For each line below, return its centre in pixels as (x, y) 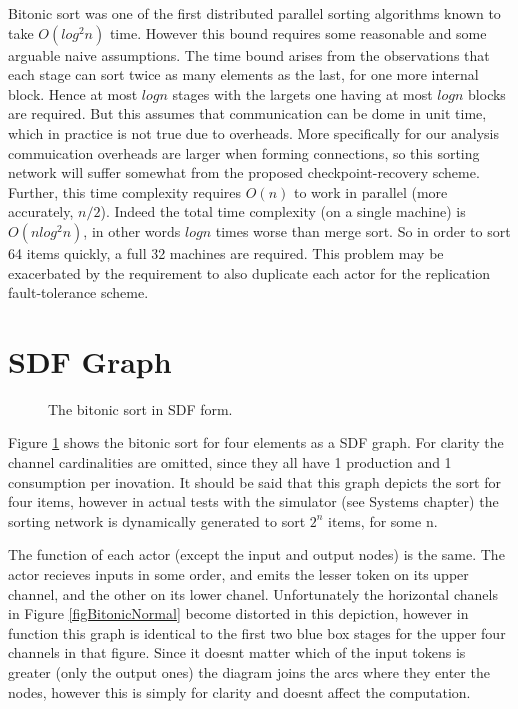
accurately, (41, 211)
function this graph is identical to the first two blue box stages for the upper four (257, 632)
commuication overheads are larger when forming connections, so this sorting (244, 152)
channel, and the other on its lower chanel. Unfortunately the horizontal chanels (253, 593)
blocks (487, 93)
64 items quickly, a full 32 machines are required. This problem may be (226, 252)
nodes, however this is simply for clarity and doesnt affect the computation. (239, 691)
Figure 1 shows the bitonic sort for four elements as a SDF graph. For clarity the (256, 442)
